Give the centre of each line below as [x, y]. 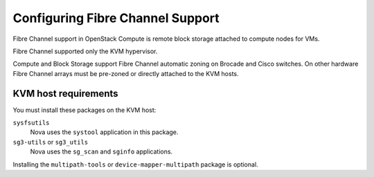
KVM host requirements [65, 93]
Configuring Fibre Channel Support [116, 18]
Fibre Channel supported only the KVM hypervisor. [85, 51]
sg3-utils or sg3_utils [51, 142]
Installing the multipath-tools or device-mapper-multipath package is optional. [136, 164]
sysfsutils [31, 123]
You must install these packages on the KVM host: [84, 110]
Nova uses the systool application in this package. [104, 132]
